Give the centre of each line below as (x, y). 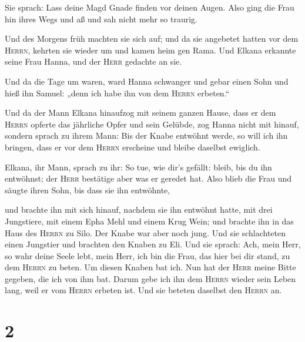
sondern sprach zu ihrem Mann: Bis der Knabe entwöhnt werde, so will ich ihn (146, 135)
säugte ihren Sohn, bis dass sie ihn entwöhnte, (88, 190)
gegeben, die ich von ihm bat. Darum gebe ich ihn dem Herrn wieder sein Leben (150, 278)
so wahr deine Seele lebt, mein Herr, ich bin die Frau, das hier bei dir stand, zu (148, 255)
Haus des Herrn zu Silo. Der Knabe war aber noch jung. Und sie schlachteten (145, 232)
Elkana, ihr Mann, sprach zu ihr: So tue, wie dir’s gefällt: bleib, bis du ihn (138, 167)
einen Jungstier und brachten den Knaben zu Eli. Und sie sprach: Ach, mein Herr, (153, 244)
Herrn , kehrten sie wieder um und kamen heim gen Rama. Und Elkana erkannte (150, 50)
